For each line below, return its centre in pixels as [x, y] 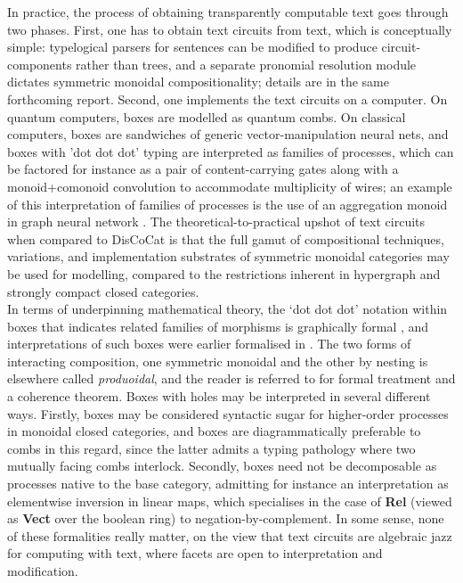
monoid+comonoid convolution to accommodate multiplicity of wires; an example [230, 186]
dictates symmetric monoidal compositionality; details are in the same [198, 82]
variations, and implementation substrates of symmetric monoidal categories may [228, 256]
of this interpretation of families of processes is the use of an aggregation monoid [227, 204]
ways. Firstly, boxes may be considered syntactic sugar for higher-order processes [228, 413]
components [40, 64]
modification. [43, 571]
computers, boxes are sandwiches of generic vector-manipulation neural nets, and [228, 134]
